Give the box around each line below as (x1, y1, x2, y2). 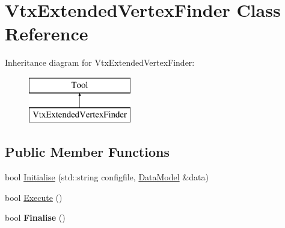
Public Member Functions (5, 142, 170, 161)
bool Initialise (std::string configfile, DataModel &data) (5, 171, 209, 183)
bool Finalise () (5, 211, 66, 224)
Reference (5, 21, 88, 46)
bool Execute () (5, 191, 63, 203)
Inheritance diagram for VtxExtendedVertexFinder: (5, 56, 195, 69)
